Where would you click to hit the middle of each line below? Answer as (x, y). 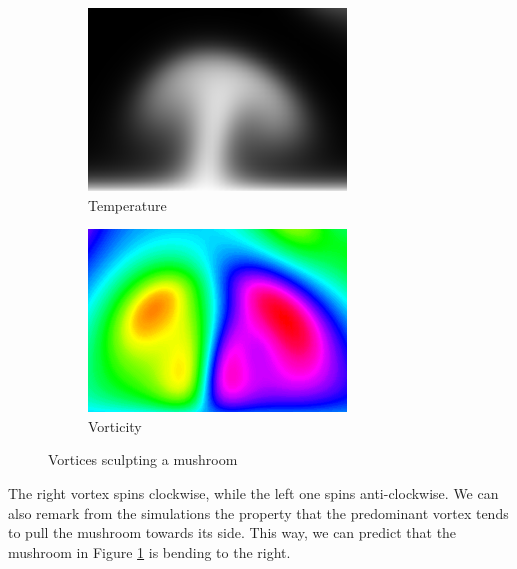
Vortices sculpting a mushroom (143, 459)
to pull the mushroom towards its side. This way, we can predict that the (232, 532)
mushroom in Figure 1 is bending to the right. (149, 551)
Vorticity (115, 425)
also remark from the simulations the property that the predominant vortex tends (258, 512)
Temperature (127, 204)
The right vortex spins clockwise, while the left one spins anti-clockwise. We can (253, 492)
